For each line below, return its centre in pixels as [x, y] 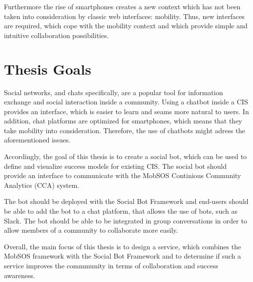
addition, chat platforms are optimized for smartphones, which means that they [123, 121]
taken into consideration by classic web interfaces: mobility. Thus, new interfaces [124, 16]
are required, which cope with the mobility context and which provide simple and [126, 26]
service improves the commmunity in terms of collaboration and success [111, 265]
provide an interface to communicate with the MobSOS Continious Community [123, 175]
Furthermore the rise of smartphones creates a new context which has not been [122, 6]
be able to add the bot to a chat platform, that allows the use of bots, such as [121, 211]
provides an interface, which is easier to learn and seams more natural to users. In [126, 111]
